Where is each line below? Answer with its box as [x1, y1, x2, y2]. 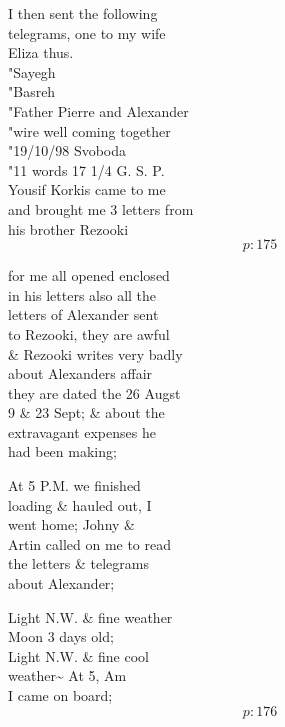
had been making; [8, 441, 117, 462]
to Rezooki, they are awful [8, 323, 170, 344]
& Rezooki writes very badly [8, 343, 183, 364]
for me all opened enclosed [8, 265, 170, 286]
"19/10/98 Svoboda [8, 140, 127, 161]
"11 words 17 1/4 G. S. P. [8, 159, 165, 180]
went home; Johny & [8, 514, 135, 535]
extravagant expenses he [8, 421, 156, 442]
